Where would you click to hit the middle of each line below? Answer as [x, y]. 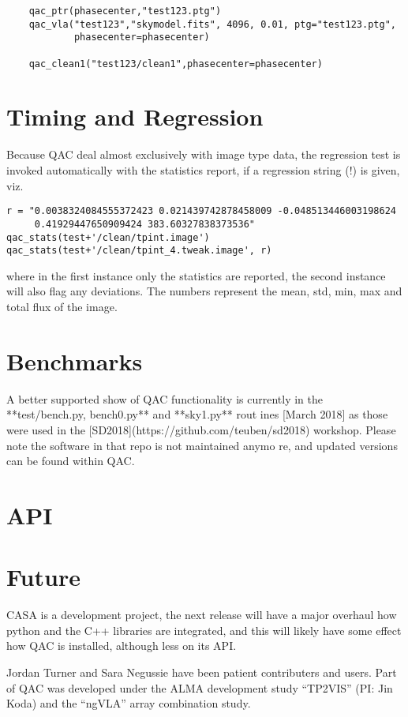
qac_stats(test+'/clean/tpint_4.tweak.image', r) [139, 251]
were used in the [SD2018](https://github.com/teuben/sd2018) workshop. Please [201, 429]
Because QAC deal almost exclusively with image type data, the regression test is [204, 154]
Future [43, 577]
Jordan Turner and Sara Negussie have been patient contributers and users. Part [202, 672]
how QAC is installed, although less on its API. [122, 646]
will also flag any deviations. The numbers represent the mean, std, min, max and [204, 291]
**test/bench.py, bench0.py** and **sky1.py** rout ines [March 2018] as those [197, 414]
